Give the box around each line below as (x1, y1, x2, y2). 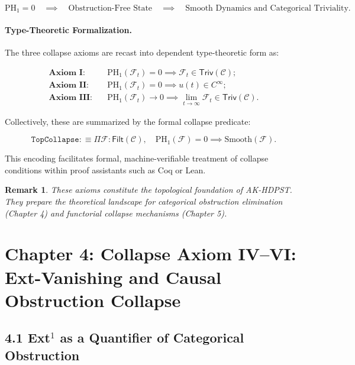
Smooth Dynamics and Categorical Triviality (185, 4, 348, 12)
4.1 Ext (5, 328, 50, 347)
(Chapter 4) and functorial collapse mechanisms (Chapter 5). (5, 206, 227, 219)
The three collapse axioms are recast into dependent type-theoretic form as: (5, 46, 279, 59)
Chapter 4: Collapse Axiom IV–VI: (5, 241, 296, 266)
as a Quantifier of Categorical (60, 328, 244, 347)
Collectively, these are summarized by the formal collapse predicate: (5, 115, 251, 127)
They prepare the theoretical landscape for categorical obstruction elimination (5, 195, 283, 208)
